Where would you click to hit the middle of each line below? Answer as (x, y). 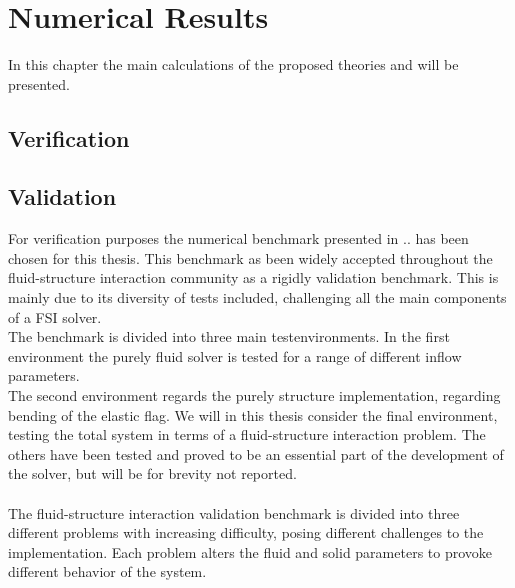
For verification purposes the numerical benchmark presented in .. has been (238, 238)
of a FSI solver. (55, 316)
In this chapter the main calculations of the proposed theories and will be (233, 64)
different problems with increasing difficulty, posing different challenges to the (246, 532)
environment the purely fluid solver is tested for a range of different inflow (235, 355)
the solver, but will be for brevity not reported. (152, 473)
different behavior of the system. (107, 571)
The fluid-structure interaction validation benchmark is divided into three (234, 512)
